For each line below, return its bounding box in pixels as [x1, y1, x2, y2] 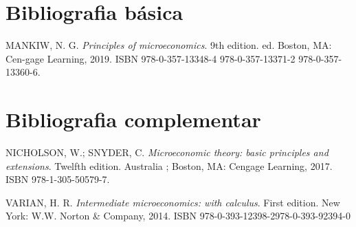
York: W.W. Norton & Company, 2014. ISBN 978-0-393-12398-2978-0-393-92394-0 [5, 208, 351, 223]
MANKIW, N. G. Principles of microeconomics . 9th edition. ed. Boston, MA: [5, 38, 332, 52]
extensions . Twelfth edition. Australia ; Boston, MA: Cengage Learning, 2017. [5, 158, 333, 173]
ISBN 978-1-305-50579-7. [5, 172, 110, 186]
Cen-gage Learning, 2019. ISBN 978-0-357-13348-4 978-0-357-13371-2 [5, 51, 296, 65]
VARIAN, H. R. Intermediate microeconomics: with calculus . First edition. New [5, 195, 340, 209]
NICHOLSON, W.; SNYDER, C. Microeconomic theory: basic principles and [5, 145, 329, 160]
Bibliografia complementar [5, 105, 261, 133]
